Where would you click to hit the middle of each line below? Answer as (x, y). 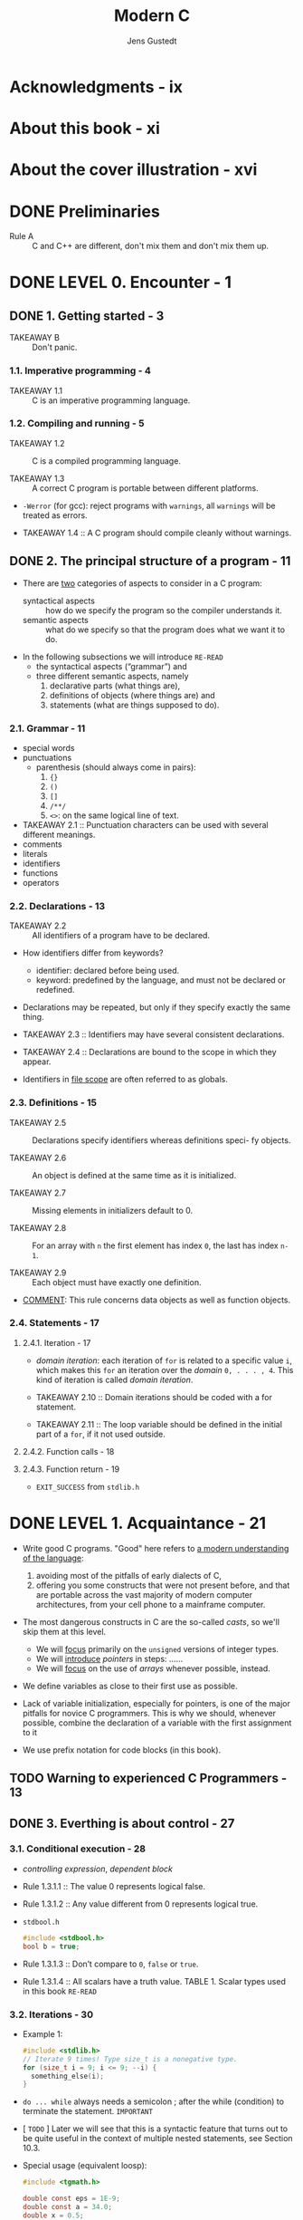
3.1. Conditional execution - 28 (78, 1849)
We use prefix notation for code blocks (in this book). (122, 1750)
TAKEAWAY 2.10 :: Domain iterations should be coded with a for (154, 1397)
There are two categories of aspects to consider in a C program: (142, 583)
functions (40, 873)
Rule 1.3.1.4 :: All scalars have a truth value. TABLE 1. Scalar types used (154, 1981)
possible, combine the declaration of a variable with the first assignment (157, 1723)
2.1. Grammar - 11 (47, 728)
